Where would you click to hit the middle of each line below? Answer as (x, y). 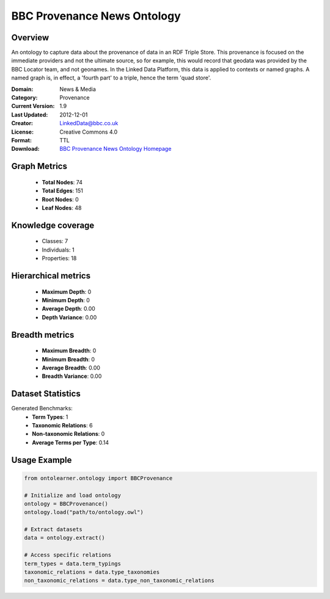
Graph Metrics (39, 166)
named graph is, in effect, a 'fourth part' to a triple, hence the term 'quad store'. (111, 78)
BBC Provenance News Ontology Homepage (116, 149)
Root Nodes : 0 (60, 199)
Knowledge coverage (53, 225)
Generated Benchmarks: (42, 408)
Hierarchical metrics (51, 276)
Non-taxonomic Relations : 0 (68, 434)
